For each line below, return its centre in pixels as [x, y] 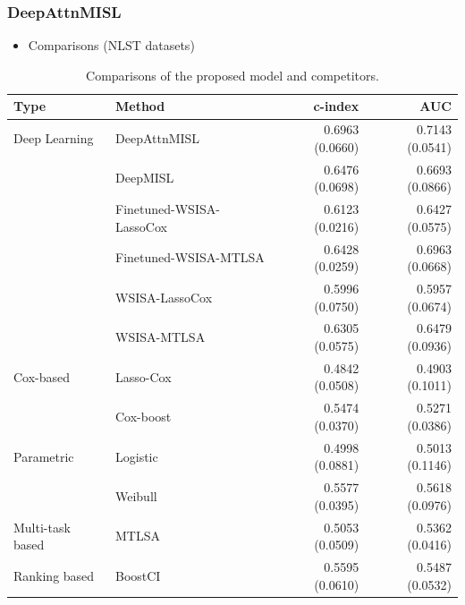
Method [140, 106]
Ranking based [54, 575]
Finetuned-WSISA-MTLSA [190, 257]
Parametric [44, 456]
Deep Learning [54, 138]
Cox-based [42, 376]
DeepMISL [145, 178]
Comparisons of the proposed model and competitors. [232, 75]
